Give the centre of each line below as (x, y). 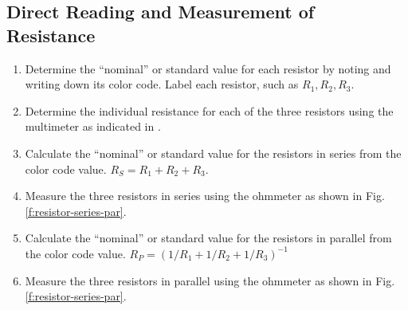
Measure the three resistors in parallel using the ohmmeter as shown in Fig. (210, 280)
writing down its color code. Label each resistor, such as (162, 84)
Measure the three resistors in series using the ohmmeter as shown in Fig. (205, 196)
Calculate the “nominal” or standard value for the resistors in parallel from (208, 238)
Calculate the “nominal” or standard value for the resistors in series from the (213, 153)
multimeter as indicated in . (93, 126)
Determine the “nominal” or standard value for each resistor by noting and (208, 68)
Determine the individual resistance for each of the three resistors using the (209, 110)
